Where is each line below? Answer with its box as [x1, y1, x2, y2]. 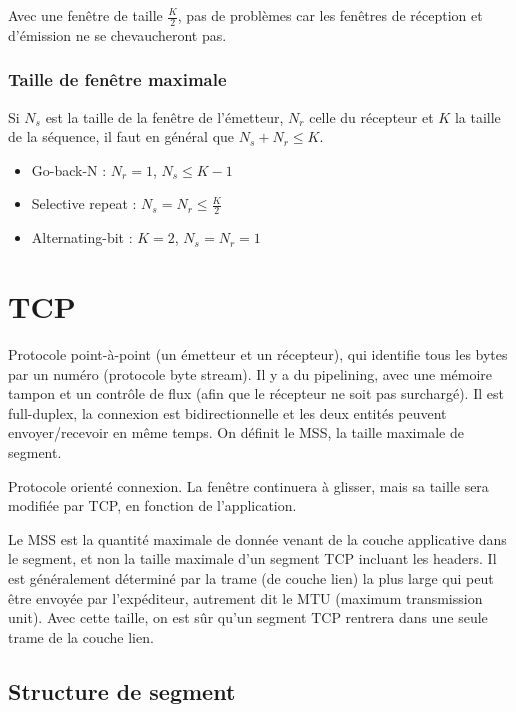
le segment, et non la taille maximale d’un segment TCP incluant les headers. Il [8, 548, 497, 569]
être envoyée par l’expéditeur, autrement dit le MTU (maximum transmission [8, 587, 483, 608]
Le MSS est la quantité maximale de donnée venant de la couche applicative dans [8, 528, 507, 549]
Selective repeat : [31, 193, 137, 214]
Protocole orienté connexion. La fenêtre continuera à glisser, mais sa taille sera [8, 475, 489, 496]
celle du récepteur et [309, 106, 434, 127]
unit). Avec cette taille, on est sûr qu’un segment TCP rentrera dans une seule [8, 607, 488, 628]
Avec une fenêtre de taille [8, 5, 163, 25]
